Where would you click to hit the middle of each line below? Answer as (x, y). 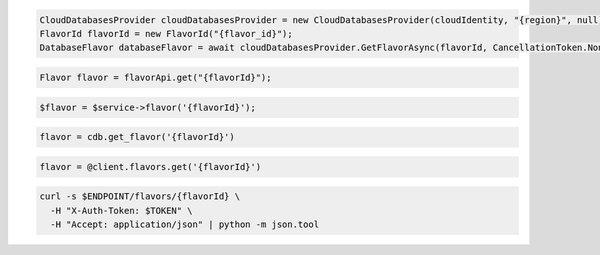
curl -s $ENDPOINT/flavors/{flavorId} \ (139, 196)
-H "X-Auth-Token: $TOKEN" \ (122, 210)
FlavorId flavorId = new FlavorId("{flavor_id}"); (166, 33)
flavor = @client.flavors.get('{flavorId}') (150, 166)
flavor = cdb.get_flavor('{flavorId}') (137, 137)
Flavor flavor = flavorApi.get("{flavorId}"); (155, 77)
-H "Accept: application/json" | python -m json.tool (185, 224)
